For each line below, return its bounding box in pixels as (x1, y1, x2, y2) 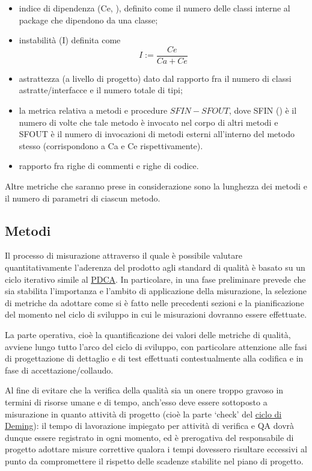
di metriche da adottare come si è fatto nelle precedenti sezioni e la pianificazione (5, 296, 304, 309)
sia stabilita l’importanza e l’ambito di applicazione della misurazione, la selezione (5, 285, 307, 297)
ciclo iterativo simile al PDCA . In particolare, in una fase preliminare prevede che (5, 272, 306, 285)
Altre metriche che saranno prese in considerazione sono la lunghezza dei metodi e (5, 180, 307, 192)
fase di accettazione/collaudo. (5, 363, 114, 376)
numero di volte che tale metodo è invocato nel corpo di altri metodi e (19, 115, 278, 128)
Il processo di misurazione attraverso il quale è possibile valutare (5, 249, 242, 262)
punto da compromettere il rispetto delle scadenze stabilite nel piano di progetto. (5, 454, 304, 467)
